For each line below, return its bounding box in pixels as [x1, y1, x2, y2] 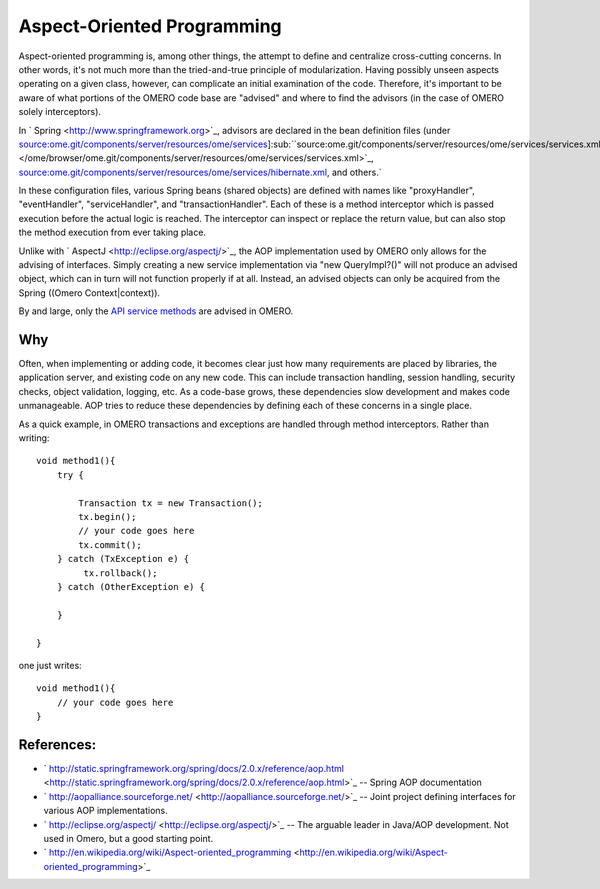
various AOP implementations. [43, 805, 169, 817]
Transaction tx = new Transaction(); [78, 497, 264, 509]
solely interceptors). [18, 106, 102, 118]
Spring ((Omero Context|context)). [18, 286, 160, 299]
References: [18, 736, 97, 753]
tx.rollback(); [83, 567, 158, 579]
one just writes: [18, 659, 82, 671]
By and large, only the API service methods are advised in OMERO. [18, 305, 294, 317]
